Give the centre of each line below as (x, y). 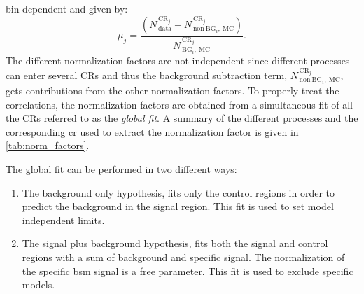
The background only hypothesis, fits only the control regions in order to (178, 192)
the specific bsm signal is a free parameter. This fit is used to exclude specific (188, 271)
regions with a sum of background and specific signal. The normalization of (183, 257)
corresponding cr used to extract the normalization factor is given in (152, 131)
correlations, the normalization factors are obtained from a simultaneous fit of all (180, 104)
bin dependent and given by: (67, 8)
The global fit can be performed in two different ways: (121, 169)
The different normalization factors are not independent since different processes (178, 60)
